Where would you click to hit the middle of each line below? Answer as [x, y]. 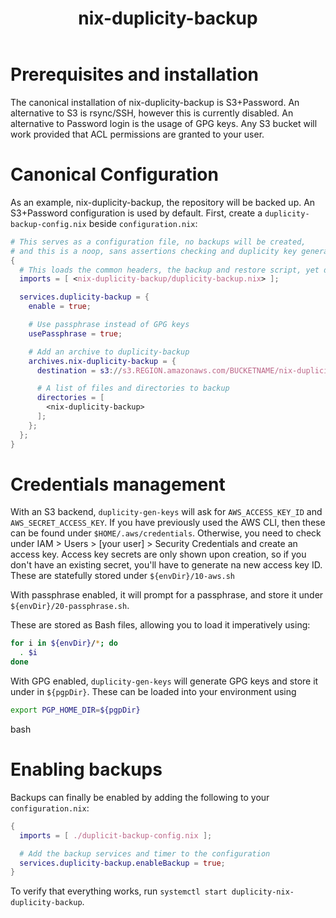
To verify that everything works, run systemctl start [119, 891]
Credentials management [118, 484]
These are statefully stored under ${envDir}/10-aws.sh [123, 576]
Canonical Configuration [114, 174]
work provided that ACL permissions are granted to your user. [137, 134]
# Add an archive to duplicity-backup [109, 352]
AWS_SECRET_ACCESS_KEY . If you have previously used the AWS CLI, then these [168, 523]
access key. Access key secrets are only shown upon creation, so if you [158, 554]
